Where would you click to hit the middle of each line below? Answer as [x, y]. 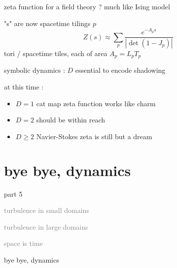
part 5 [13, 194]
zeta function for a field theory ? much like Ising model [87, 6]
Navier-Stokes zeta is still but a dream [94, 136]
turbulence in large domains [46, 226]
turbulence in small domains [47, 210]
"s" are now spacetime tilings [47, 23]
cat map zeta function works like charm [96, 103]
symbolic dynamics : [35, 70]
